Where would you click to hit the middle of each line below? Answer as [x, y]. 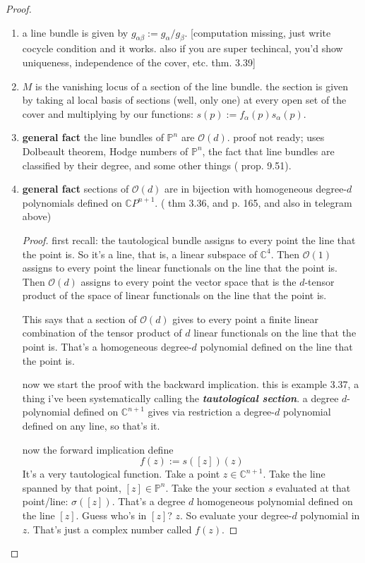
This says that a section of [79, 319]
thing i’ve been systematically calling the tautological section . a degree [180, 398]
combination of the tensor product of [102, 333]
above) [37, 216]
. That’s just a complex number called [109, 529]
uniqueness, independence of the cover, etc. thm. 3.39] [139, 62]
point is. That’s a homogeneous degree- [107, 347]
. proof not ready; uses [276, 137]
